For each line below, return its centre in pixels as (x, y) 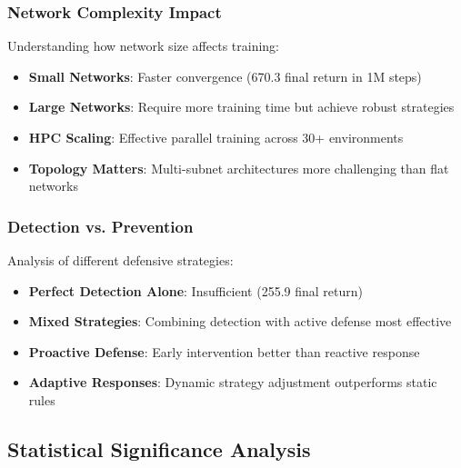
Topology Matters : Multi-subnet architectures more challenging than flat (239, 168)
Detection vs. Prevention (100, 226)
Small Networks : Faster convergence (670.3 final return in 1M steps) (225, 76)
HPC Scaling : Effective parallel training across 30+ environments (216, 137)
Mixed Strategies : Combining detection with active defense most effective (240, 321)
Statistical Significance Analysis (159, 448)
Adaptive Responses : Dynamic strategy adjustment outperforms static (233, 382)
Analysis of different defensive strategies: (120, 260)
